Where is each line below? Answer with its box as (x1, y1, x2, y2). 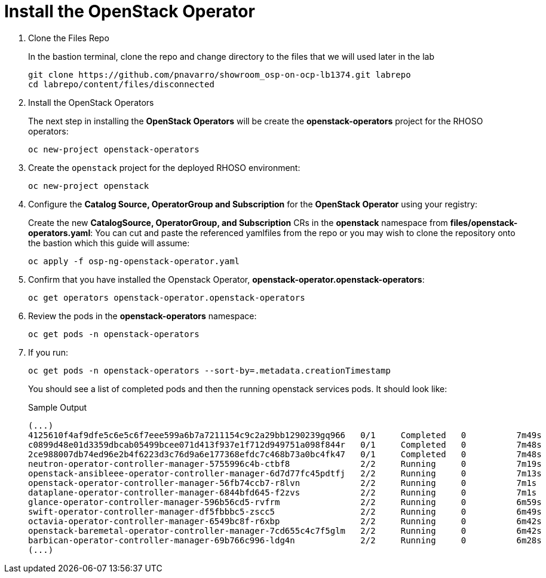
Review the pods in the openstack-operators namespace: (28, 310, 257, 321)
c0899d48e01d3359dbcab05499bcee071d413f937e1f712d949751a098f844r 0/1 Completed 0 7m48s (28, 439, 542, 449)
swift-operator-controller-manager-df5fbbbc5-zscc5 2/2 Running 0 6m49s (28, 506, 542, 516)
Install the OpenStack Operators (28, 97, 154, 108)
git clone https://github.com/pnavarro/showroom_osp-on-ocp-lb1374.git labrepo (28, 69, 411, 79)
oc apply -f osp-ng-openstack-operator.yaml (28, 256, 240, 266)
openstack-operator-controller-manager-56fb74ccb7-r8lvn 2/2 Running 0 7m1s (28, 478, 537, 488)
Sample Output (28, 402, 87, 412)
